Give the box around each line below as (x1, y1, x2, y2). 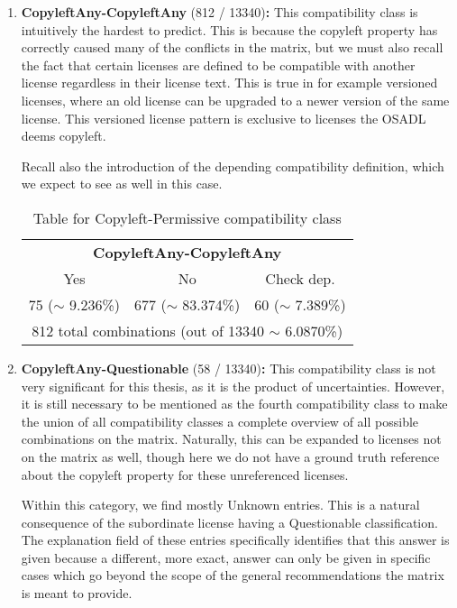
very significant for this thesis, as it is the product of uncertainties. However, (21, 376, 445, 395)
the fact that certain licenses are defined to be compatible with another (21, 55, 416, 74)
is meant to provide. (21, 584, 133, 603)
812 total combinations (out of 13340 (32, 319, 265, 341)
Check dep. (265, 267, 335, 289)
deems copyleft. (21, 126, 106, 145)
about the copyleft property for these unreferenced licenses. (21, 465, 349, 484)
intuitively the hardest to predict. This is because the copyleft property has (21, 20, 438, 39)
